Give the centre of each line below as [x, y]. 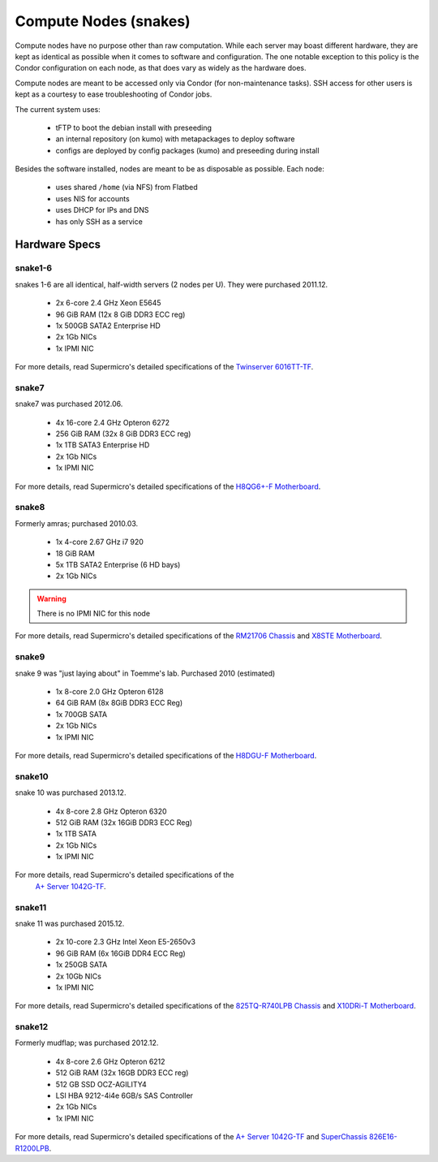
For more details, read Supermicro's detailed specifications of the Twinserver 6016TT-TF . [164, 367]
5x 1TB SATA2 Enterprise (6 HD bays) [118, 564]
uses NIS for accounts [92, 198]
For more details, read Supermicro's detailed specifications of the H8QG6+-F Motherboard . [168, 486]
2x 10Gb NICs [78, 976]
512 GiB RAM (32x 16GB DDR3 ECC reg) [122, 1073]
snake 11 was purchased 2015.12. [70, 923]
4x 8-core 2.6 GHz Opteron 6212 [110, 1061]
